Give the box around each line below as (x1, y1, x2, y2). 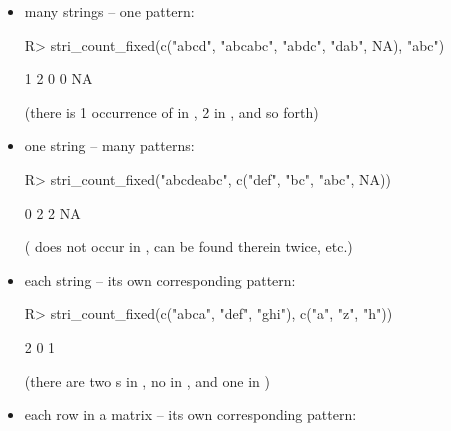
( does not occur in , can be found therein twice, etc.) (24, 236, 353, 257)
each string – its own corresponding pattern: (24, 269, 296, 290)
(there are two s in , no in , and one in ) (24, 370, 270, 391)
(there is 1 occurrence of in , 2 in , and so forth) (24, 101, 319, 122)
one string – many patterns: (24, 135, 195, 156)
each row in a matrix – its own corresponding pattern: (24, 404, 357, 425)
